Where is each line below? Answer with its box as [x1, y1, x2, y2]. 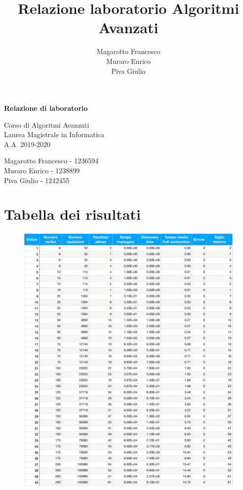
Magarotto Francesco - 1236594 [4, 155, 99, 166]
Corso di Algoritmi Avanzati [4, 119, 89, 130]
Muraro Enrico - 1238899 [4, 165, 80, 176]
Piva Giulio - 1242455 [4, 175, 70, 185]
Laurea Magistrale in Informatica [4, 129, 105, 140]
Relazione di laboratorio [4, 103, 88, 113]
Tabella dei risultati [4, 204, 141, 224]
